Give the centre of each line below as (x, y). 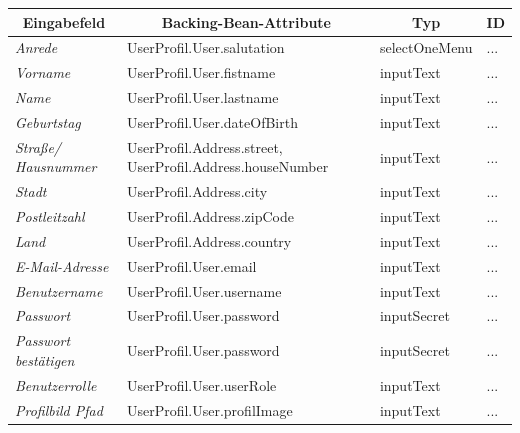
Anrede (36, 47)
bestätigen (45, 359)
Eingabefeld (64, 21)
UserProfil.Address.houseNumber (227, 166)
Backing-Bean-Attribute (246, 21)
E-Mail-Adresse (62, 265)
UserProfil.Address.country (209, 240)
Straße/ (38, 146)
